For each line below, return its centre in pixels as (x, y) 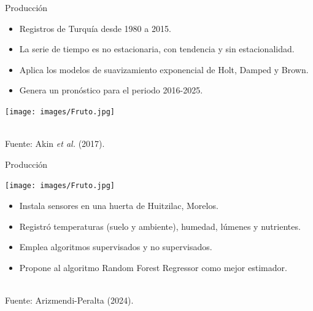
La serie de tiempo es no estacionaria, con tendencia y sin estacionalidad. (157, 49)
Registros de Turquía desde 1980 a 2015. (95, 28)
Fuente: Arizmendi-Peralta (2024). (69, 300)
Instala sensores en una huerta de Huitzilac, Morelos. (119, 206)
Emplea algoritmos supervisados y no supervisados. (116, 247)
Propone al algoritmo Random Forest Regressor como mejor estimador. (153, 267)
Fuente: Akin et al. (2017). (55, 144)
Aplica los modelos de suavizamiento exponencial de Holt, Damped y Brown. (164, 69)
